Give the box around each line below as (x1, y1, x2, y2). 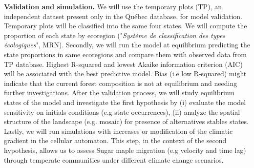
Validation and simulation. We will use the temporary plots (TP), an (4, 1, 222, 11)
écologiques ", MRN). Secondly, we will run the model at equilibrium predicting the (4, 40, 250, 50)
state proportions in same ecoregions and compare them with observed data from (4, 49, 247, 59)
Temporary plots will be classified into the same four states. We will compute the (4, 21, 247, 31)
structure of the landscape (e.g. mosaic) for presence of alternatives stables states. (4, 116, 249, 126)
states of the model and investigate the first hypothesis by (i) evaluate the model (4, 97, 246, 107)
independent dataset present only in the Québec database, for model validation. (4, 11, 243, 21)
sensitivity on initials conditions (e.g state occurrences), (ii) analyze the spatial (4, 106, 240, 117)
